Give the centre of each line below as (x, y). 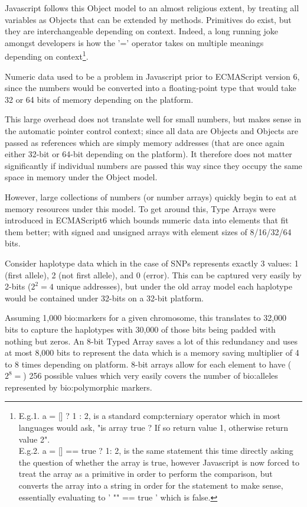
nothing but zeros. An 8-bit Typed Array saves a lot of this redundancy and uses (151, 341)
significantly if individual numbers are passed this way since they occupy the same (153, 165)
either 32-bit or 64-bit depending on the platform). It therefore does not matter (148, 154)
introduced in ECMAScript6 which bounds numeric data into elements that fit (147, 220)
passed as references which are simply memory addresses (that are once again (145, 142)
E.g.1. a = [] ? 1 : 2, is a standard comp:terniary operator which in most (149, 416)
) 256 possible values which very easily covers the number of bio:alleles (151, 376)
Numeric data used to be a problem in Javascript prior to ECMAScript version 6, (152, 76)
